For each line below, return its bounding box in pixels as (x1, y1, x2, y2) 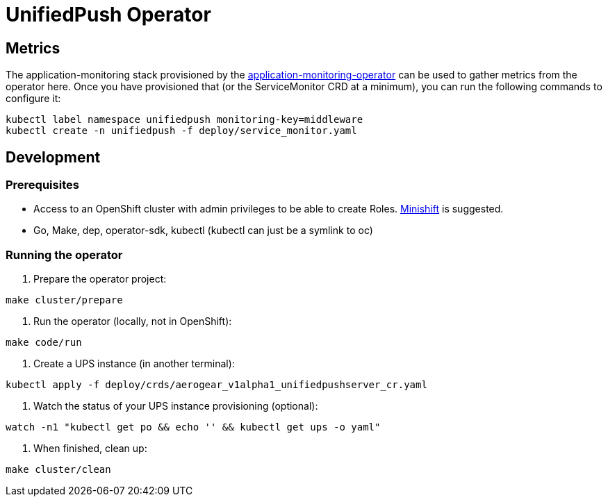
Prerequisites (6, 178, 79, 192)
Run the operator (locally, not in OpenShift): (33, 315, 232, 328)
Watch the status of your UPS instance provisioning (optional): (33, 400, 318, 412)
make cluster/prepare (6, 294, 123, 306)
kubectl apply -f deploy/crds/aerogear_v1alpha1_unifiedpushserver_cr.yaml (6, 379, 427, 391)
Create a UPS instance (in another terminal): (33, 358, 235, 370)
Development (6, 148, 101, 166)
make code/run (6, 337, 82, 349)
